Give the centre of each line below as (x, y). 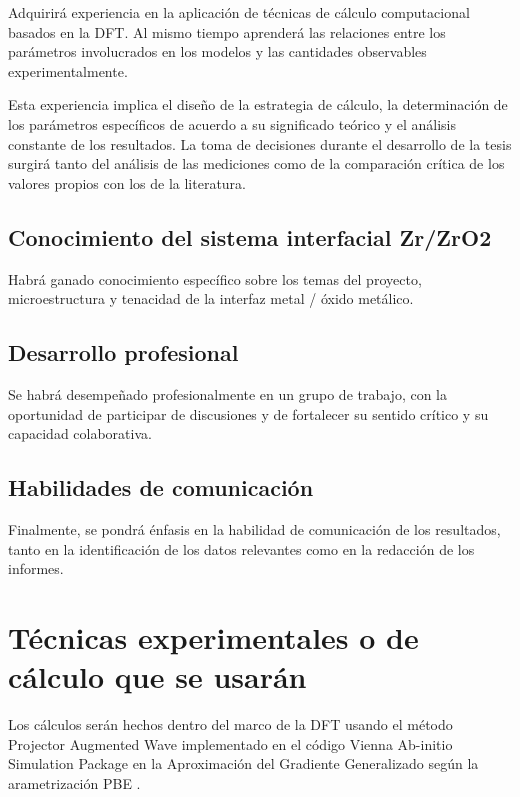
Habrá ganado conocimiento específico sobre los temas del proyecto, (215, 278)
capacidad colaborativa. (80, 433)
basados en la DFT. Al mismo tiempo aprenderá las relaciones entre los (227, 31)
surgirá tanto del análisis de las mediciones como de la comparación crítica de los (256, 163)
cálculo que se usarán (157, 676)
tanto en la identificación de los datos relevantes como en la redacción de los (241, 548)
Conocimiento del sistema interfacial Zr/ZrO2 (250, 236)
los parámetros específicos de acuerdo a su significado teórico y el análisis (232, 123)
